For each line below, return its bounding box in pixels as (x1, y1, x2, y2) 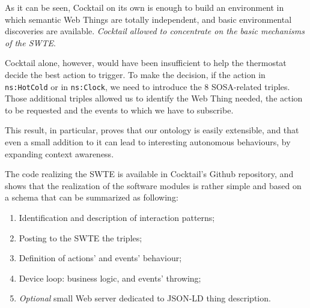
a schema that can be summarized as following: (5, 191, 178, 204)
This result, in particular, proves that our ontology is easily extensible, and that (5, 124, 299, 136)
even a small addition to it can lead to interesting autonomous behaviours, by (5, 136, 291, 148)
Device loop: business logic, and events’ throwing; (19, 271, 201, 284)
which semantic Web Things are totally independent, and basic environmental (5, 13, 292, 25)
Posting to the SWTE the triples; (19, 231, 142, 244)
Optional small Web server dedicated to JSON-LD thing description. (19, 292, 271, 304)
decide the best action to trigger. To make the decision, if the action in (5, 68, 266, 80)
